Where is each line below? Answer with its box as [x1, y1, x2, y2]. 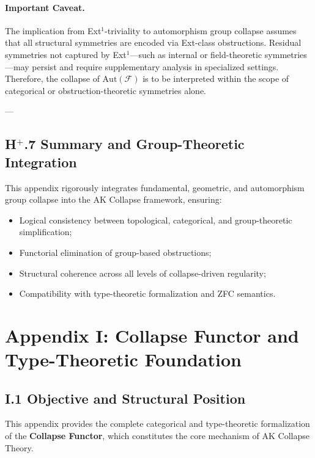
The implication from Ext [5, 24, 102, 37]
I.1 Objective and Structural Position [5, 388, 246, 407]
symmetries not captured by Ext [5, 48, 127, 60]
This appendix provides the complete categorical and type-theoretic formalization [5, 417, 310, 430]
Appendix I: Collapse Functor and [5, 322, 299, 347]
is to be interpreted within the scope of [143, 72, 289, 85]
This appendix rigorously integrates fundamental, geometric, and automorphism [5, 181, 305, 194]
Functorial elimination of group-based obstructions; [19, 245, 212, 258]
